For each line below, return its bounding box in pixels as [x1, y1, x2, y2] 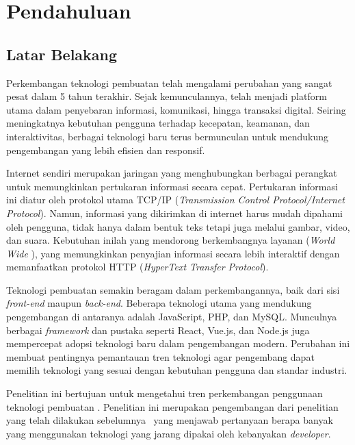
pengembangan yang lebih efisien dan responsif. [6, 142, 205, 157]
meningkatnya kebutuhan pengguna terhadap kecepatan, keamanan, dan [6, 116, 310, 130]
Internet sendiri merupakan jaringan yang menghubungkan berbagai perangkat [6, 166, 337, 180]
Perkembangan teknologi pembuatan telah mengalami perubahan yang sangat [6, 75, 332, 90]
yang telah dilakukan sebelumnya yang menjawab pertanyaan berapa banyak [6, 413, 333, 427]
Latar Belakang [6, 43, 118, 64]
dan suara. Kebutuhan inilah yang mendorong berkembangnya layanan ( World [6, 233, 335, 247]
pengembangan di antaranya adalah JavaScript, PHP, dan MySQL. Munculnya [6, 309, 337, 324]
